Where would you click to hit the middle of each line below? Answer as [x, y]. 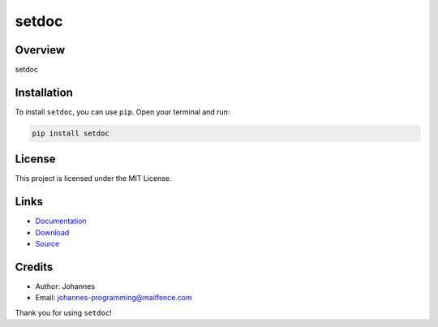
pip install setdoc [71, 133]
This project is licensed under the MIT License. [93, 179]
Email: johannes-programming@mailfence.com [114, 298]
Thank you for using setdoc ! [64, 312]
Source [47, 244]
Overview [40, 50]
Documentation [61, 221]
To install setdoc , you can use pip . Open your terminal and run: [122, 112]
